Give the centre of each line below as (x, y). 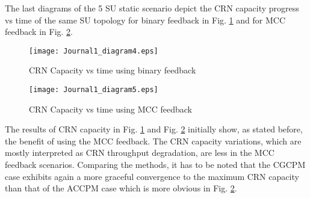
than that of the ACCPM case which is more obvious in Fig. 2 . (121, 188)
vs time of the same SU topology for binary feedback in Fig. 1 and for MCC (145, 20)
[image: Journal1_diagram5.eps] (94, 90)
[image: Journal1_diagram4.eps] (94, 51)
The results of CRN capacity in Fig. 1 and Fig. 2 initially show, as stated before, (154, 129)
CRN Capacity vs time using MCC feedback (110, 109)
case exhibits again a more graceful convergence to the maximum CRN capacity (152, 176)
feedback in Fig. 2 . (39, 32)
